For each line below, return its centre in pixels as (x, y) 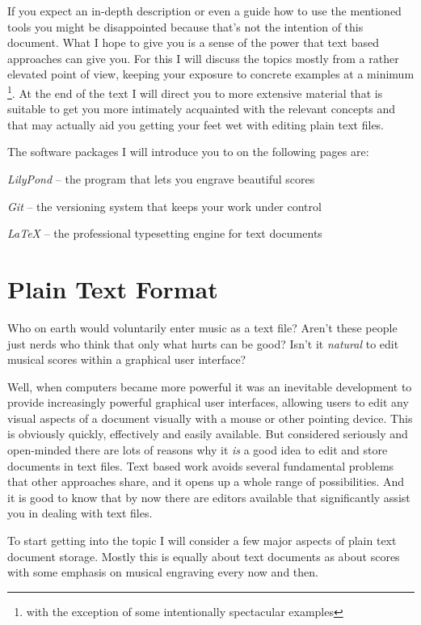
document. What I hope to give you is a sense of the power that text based (193, 42)
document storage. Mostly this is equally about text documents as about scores (204, 556)
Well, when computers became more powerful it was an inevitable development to (210, 386)
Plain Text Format (113, 288)
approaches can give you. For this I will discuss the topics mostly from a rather (203, 58)
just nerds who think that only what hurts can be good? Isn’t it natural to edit (203, 343)
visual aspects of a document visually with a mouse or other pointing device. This (210, 418)
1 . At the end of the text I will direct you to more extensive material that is (195, 91)
